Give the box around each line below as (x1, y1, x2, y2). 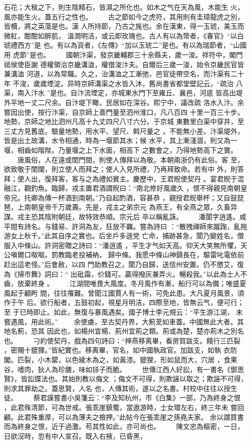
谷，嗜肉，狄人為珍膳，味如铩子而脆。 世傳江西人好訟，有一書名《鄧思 (4, 364, 244, 374)
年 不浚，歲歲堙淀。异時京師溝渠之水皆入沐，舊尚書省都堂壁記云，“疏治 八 (4, 78, 243, 88)
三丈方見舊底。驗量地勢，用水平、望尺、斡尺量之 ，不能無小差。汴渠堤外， (4, 125, 244, 136)
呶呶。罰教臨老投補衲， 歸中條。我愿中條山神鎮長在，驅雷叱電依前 (31, 249, 244, 260)
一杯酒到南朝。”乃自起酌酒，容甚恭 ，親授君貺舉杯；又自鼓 (51, 192, 237, 202)
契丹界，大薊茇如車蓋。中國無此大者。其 (115, 316, 244, 326)
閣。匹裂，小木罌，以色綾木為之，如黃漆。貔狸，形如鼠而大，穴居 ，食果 (4, 354, 237, 364)
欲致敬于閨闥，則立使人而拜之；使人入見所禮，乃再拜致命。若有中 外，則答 (4, 164, 244, 174)
